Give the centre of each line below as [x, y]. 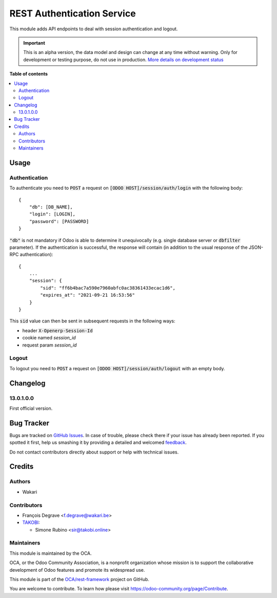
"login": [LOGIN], [52, 214]
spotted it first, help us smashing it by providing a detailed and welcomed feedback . [98, 443]
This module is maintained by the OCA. [51, 553]
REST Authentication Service [73, 13]
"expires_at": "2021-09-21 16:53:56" [88, 295]
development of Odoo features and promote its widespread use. [77, 570]
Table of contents [29, 74]
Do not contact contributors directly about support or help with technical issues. [94, 452]
